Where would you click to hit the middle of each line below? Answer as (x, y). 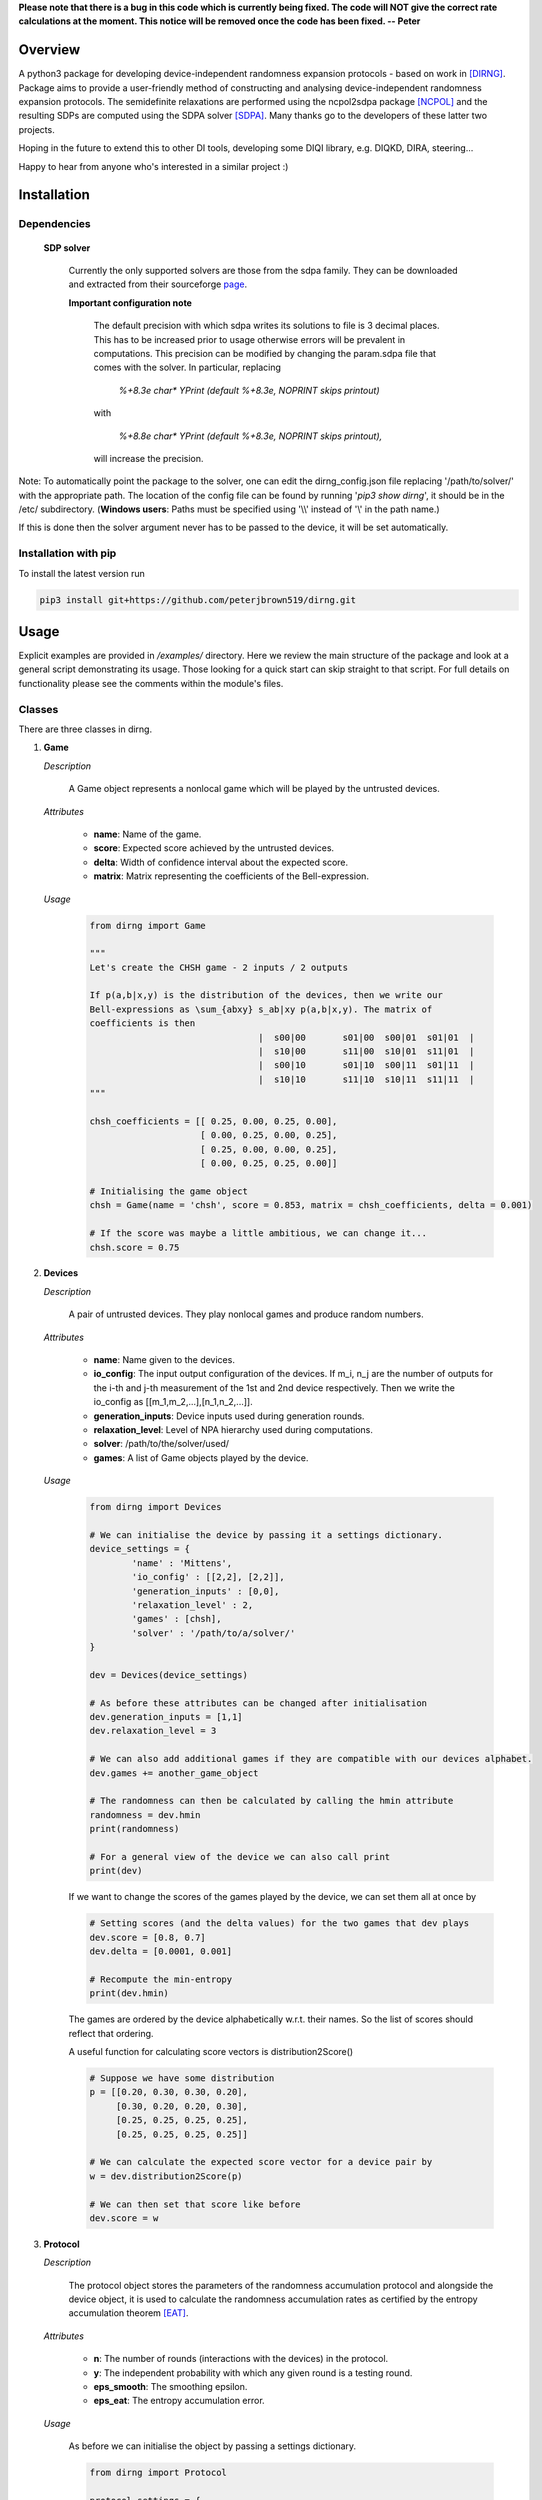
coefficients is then (142, 1023)
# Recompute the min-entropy (161, 1979)
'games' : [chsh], (176, 1619)
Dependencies (55, 224)
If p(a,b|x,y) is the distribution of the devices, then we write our (266, 995)
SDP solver (67, 247)
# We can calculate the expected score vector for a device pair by (261, 2162)
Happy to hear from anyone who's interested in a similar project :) (153, 166)
